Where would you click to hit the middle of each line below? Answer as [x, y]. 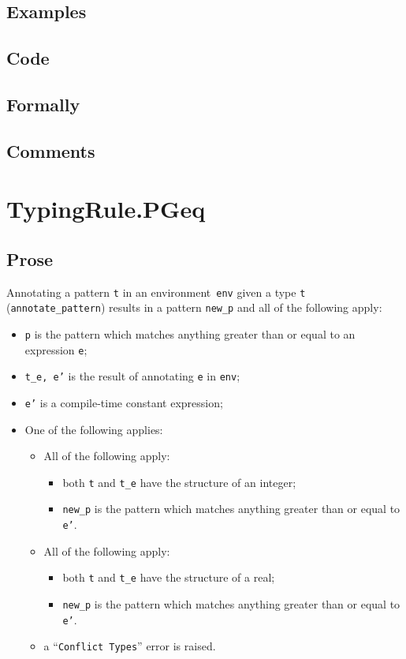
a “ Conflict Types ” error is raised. [130, 646]
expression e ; [56, 349]
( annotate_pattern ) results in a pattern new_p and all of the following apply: [194, 307]
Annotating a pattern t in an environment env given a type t [156, 292]
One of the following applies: [94, 429]
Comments [51, 150]
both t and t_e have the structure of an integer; [179, 482]
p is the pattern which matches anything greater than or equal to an [190, 334]
